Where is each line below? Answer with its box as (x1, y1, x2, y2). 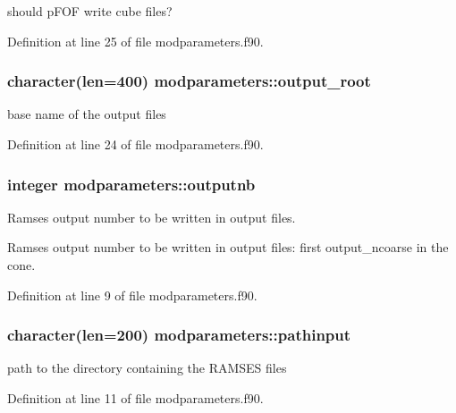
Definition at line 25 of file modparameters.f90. (7, 31, 264, 50)
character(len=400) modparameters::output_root (7, 70, 371, 92)
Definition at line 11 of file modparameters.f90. (7, 389, 264, 407)
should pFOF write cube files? (7, 2, 173, 20)
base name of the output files (7, 105, 166, 123)
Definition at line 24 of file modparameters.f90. (7, 135, 264, 153)
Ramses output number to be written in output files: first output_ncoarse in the (7, 238, 449, 257)
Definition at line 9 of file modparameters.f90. (7, 285, 258, 304)
